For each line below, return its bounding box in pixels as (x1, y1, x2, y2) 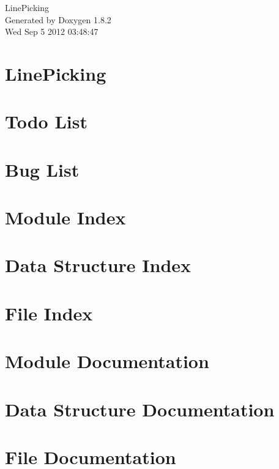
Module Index (5, 205, 126, 230)
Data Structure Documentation (5, 396, 275, 421)
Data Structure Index (5, 253, 192, 278)
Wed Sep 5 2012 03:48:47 (5, 25, 99, 38)
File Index (5, 300, 93, 325)
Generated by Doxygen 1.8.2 (5, 13, 111, 26)
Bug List (5, 157, 80, 182)
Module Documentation (5, 349, 209, 374)
